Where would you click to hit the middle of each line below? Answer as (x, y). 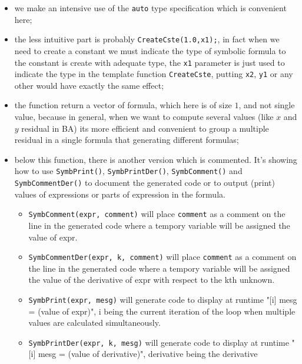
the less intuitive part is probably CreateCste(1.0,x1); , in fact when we (147, 39)
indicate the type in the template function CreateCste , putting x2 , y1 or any (154, 74)
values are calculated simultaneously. (94, 323)
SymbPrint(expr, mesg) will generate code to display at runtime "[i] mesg (163, 299)
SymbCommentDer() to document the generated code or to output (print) (145, 183)
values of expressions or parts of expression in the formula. (120, 194)
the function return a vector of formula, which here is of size (123, 105)
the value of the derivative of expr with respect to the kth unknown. (152, 280)
